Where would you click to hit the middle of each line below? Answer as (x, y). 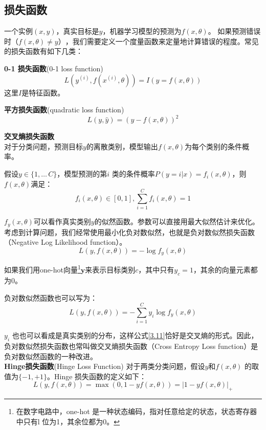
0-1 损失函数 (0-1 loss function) (54, 68)
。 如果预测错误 (234, 31)
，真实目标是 (77, 31)
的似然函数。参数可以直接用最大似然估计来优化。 (177, 221)
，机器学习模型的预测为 (142, 31)
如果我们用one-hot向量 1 (42, 269)
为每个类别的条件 (214, 146)
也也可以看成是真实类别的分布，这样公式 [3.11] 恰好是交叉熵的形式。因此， (135, 335)
